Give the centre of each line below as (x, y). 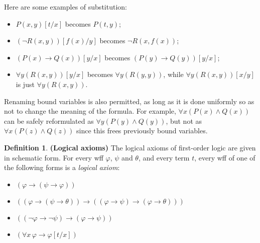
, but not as (184, 120)
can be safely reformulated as (49, 120)
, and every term (164, 157)
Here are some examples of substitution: (66, 7)
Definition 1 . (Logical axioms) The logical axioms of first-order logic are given (130, 147)
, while (173, 74)
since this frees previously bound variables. (142, 131)
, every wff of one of (225, 157)
